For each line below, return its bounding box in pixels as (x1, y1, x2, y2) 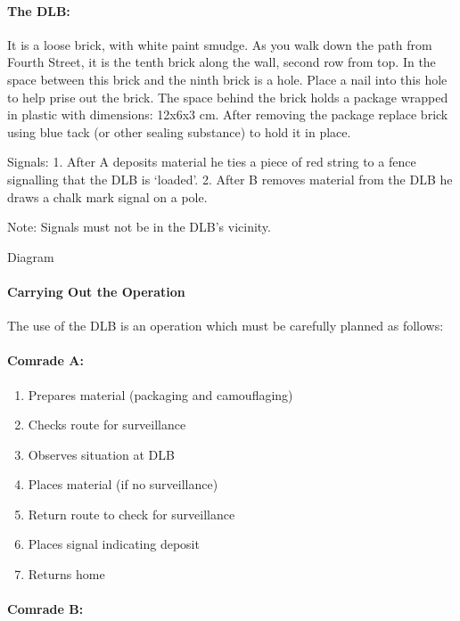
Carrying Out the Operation (7, 282, 185, 300)
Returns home (28, 565, 105, 584)
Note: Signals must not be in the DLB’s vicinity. (7, 217, 271, 236)
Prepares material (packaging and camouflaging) (28, 385, 293, 404)
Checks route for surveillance (28, 415, 186, 434)
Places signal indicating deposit (28, 535, 200, 553)
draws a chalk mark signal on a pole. (7, 187, 208, 206)
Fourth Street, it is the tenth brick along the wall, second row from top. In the (7, 53, 436, 71)
